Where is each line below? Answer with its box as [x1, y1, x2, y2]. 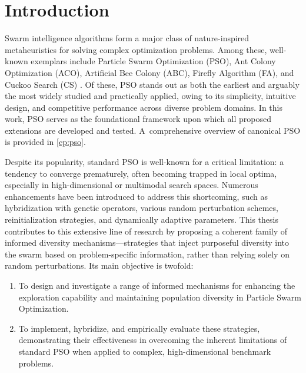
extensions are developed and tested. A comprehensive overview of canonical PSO [5, 124, 301, 136]
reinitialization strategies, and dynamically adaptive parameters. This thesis [5, 213, 278, 226]
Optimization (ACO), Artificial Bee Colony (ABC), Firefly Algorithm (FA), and [5, 66, 294, 78]
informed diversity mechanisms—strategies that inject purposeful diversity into [5, 236, 289, 249]
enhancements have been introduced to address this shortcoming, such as [5, 190, 268, 202]
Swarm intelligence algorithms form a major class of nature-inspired [5, 32, 250, 44]
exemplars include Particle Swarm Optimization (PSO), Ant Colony [31, 55, 276, 67]
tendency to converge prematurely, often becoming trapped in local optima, [5, 167, 277, 179]
